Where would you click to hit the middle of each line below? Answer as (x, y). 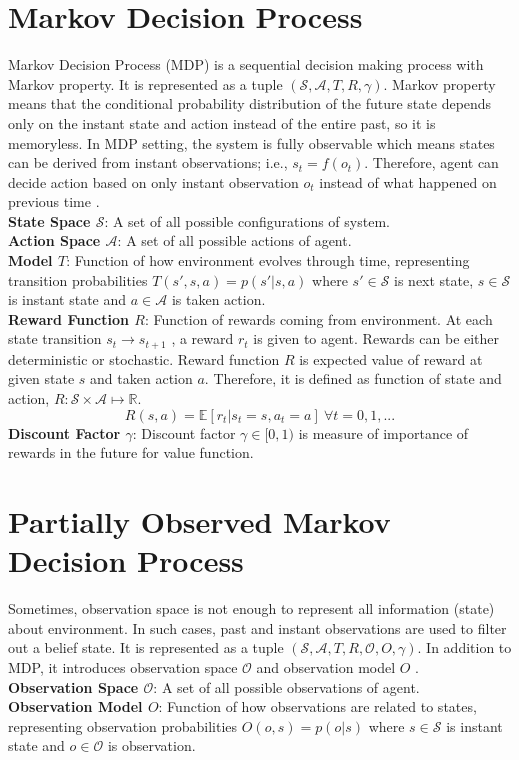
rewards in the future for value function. (131, 452)
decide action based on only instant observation (153, 181)
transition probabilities (78, 279)
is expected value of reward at (391, 358)
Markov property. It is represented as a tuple (145, 83)
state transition (55, 338)
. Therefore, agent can (431, 162)
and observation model (326, 666)
